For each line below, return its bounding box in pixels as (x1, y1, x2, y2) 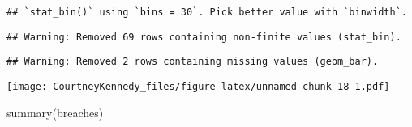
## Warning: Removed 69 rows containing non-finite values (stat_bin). (6, 31, 401, 43)
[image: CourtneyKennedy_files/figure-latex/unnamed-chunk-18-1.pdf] (6, 80, 390, 92)
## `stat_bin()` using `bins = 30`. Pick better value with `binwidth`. (6, 6, 407, 18)
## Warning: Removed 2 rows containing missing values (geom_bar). (6, 56, 379, 68)
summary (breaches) (6, 104, 104, 121)
